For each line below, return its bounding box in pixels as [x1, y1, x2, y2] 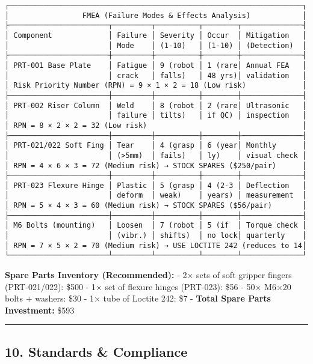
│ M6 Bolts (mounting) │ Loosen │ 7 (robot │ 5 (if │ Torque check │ [5, 221, 307, 230]
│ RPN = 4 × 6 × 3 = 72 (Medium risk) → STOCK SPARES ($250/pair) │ [5, 161, 307, 170]
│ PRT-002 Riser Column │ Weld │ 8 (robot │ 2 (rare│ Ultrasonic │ [5, 101, 307, 110]
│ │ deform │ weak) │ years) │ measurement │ [5, 191, 307, 200]
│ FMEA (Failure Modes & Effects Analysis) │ [5, 11, 307, 20]
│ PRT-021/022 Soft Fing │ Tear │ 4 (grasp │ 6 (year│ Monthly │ [5, 141, 307, 150]
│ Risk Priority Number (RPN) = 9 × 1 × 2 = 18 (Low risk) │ [5, 81, 307, 90]
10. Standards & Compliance [5, 342, 188, 360]
